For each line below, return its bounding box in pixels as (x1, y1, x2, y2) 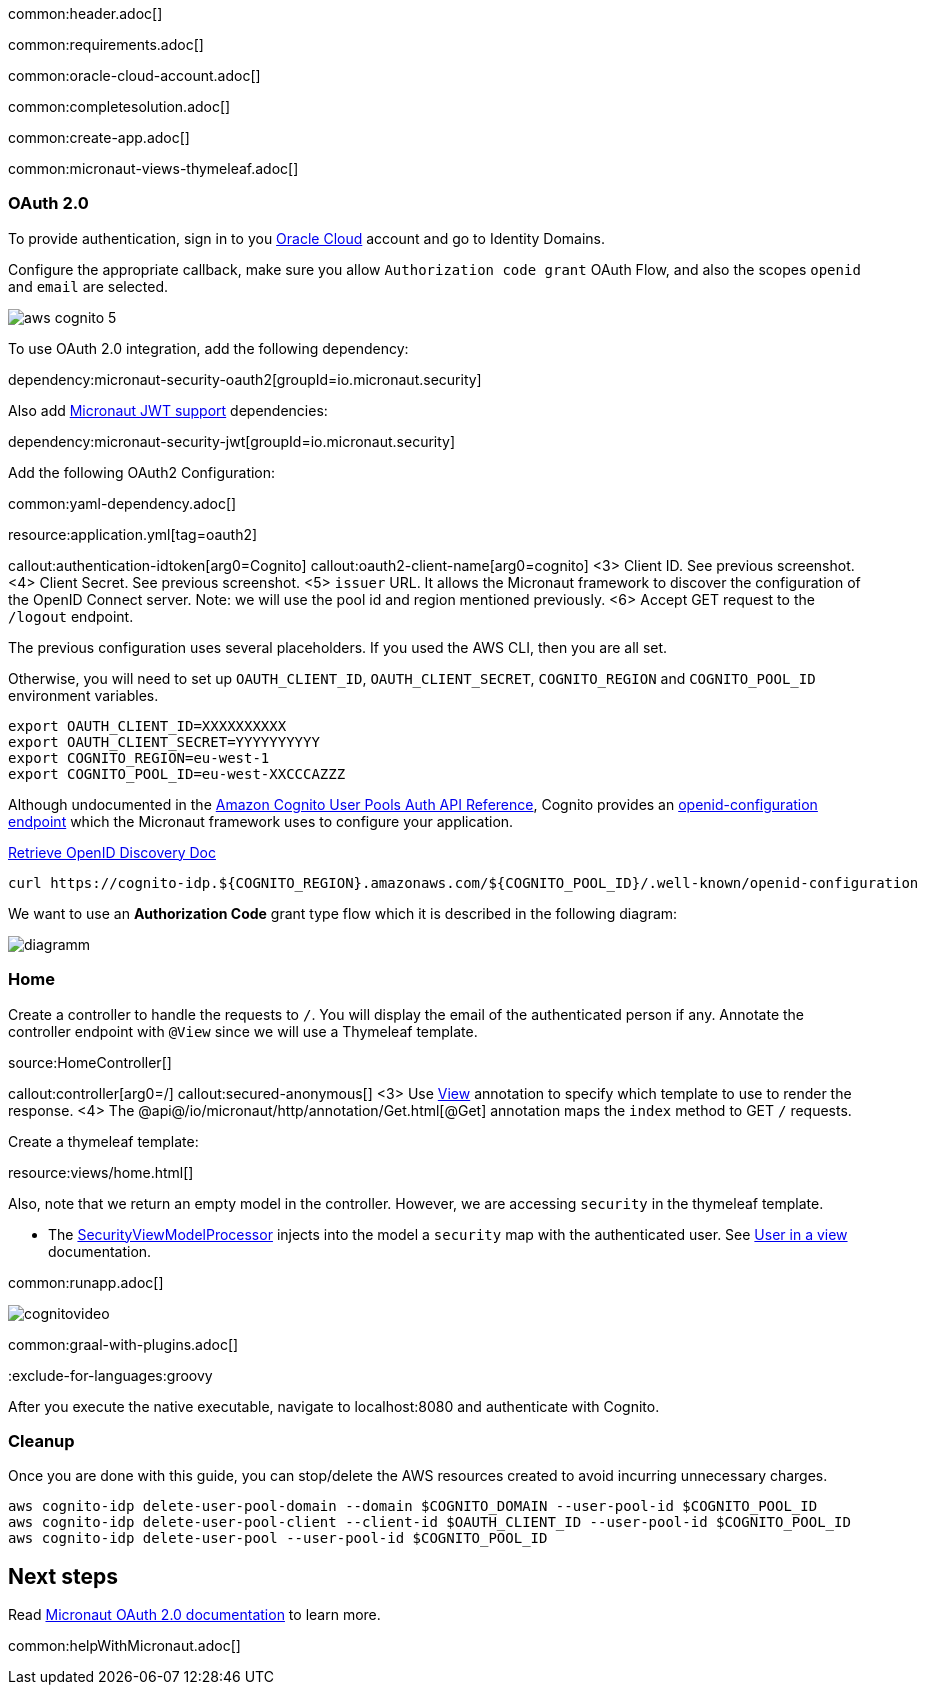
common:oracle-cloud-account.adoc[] (8, 67, 261, 84)
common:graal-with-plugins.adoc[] (8, 1335, 239, 1353)
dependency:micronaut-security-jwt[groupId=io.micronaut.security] (8, 432, 456, 450)
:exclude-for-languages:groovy (8, 1366, 213, 1384)
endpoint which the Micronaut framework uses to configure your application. (8, 812, 514, 830)
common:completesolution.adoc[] (8, 98, 231, 115)
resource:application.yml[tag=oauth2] (8, 525, 258, 543)
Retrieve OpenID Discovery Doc (8, 843, 216, 861)
